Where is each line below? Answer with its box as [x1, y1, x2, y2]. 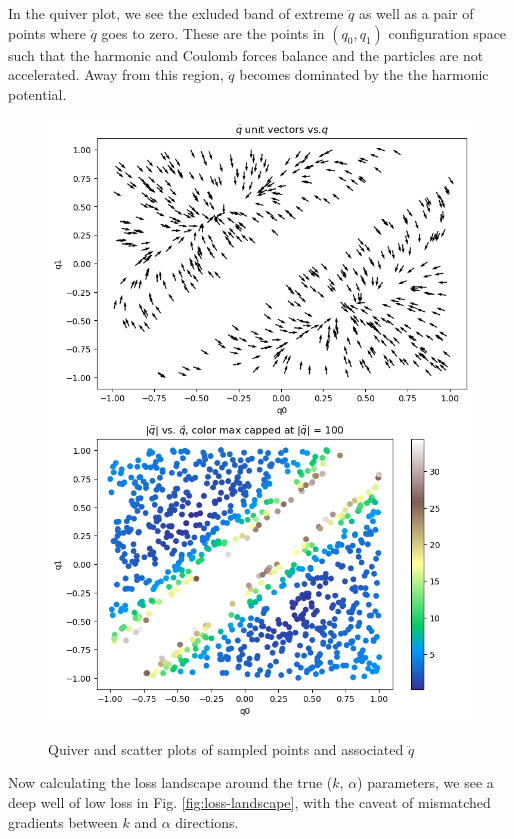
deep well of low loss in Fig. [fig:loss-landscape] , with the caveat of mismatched [8, 792, 491, 813]
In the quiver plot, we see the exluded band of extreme [8, 3, 344, 23]
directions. [175, 811, 239, 832]
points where [8, 22, 86, 43]
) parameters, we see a [357, 772, 494, 793]
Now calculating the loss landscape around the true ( [8, 772, 333, 793]
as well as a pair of [358, 3, 474, 23]
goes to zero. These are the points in [101, 22, 325, 43]
